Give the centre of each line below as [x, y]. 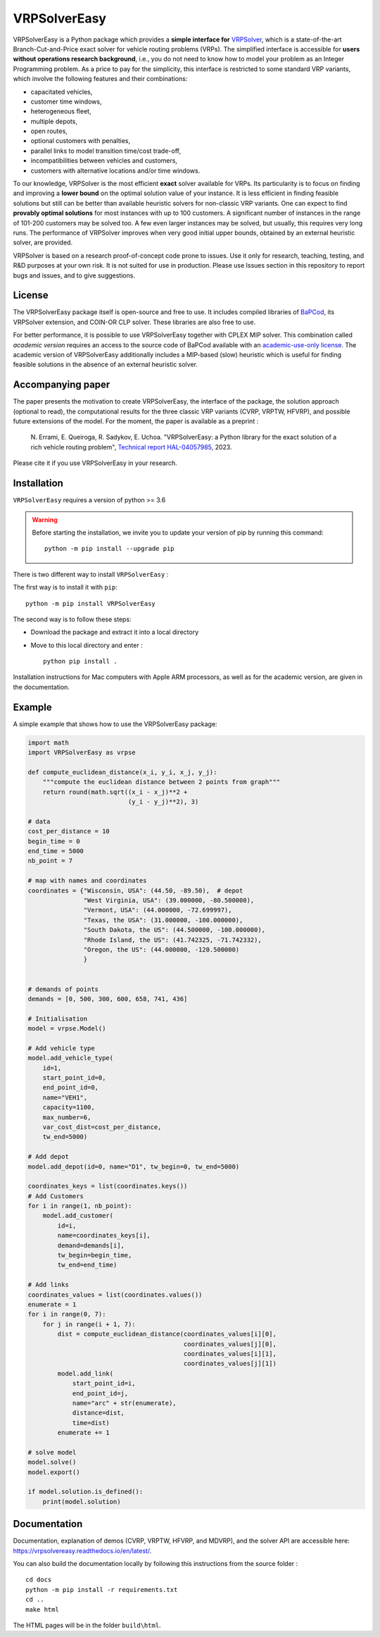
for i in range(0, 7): [67, 1314]
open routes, [49, 131]
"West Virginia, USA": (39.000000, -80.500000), [169, 900]
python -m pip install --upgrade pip [110, 549]
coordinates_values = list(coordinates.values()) [115, 1295]
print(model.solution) [82, 1501]
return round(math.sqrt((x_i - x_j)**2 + [115, 792]
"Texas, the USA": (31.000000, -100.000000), [163, 920]
